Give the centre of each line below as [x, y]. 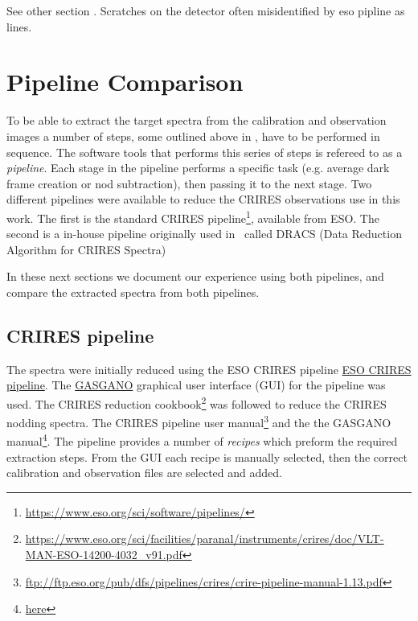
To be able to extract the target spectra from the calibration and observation [197, 120]
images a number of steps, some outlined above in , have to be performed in [193, 136]
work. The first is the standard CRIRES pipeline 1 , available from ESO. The [193, 216]
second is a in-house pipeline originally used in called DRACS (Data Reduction [204, 234]
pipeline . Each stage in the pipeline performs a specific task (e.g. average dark [198, 168]
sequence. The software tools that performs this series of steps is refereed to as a [205, 152]
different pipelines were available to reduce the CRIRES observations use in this [203, 199]
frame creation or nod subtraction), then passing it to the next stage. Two [189, 183]
